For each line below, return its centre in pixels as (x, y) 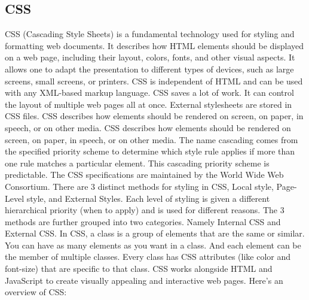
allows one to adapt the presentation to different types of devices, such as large (149, 69)
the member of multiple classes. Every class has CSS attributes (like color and (148, 257)
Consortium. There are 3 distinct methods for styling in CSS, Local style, (139, 186)
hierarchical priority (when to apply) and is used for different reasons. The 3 (145, 210)
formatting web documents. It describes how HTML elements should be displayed (154, 45)
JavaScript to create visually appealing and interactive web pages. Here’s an (144, 280)
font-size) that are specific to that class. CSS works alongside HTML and (139, 269)
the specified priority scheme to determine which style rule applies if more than (150, 151)
